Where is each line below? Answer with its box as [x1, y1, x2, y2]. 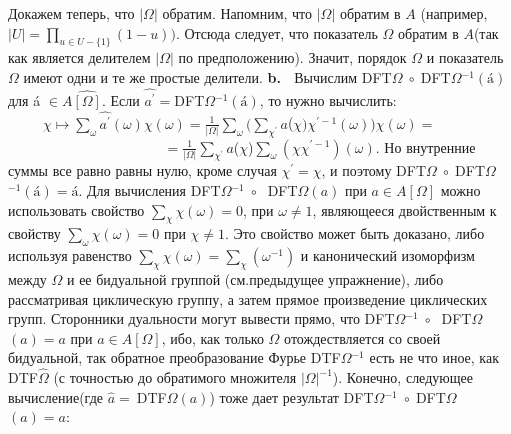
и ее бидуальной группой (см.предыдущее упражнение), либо [67, 268, 444, 289]
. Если [101, 89, 140, 110]
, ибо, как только [161, 327, 264, 348]
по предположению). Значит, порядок [178, 47, 407, 68]
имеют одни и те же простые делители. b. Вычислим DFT [23, 66, 392, 87]
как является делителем [8, 47, 151, 68]
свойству [8, 223, 61, 244]
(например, [420, 3, 488, 23]
